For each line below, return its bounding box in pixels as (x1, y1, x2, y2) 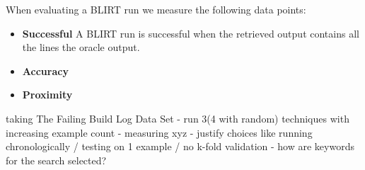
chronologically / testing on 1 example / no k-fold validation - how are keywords (6, 139, 354, 154)
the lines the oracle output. (22, 40, 140, 55)
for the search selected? (6, 152, 107, 167)
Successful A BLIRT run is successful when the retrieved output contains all (22, 25, 359, 40)
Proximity (22, 87, 73, 102)
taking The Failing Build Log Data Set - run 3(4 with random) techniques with (6, 110, 349, 125)
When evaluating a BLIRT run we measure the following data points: (6, 2, 306, 16)
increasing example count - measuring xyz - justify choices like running (6, 125, 313, 140)
